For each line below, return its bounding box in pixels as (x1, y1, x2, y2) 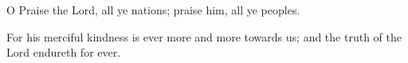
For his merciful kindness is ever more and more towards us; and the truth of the (6, 28, 402, 45)
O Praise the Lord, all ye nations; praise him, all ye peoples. (6, 2, 300, 18)
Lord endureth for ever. (6, 44, 121, 61)
